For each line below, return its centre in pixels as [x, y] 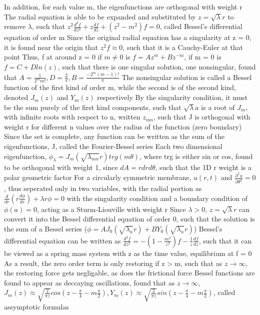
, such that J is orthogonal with [202, 117]
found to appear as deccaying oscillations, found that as [89, 282]
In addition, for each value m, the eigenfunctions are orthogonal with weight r [123, 6]
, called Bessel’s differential [201, 26]
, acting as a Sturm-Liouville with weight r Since [111, 209]
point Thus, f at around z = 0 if [53, 57]
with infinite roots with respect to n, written [72, 117]
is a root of [218, 107]
